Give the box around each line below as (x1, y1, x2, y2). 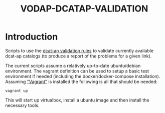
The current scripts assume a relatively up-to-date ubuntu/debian (5, 62, 141, 68)
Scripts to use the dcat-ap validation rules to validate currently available (5, 47, 154, 53)
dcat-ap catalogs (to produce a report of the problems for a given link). (5, 53, 152, 59)
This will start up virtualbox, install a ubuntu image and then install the (5, 97, 149, 103)
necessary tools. (5, 102, 40, 108)
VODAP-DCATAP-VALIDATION (20, 3, 148, 14)
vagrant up (5, 88, 28, 93)
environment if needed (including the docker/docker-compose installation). (5, 73, 160, 79)
